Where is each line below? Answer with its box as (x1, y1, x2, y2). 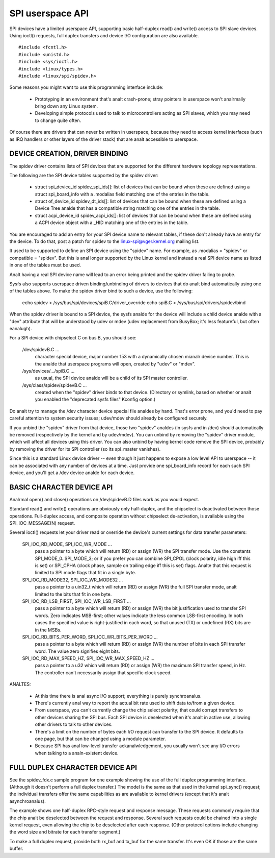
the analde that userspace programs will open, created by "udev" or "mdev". (35, 360, 196, 367)
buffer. (9, 845, 23, 852)
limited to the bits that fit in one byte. (35, 591, 112, 597)
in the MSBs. (35, 627, 62, 633)
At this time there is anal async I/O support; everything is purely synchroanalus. (35, 693, 202, 699)
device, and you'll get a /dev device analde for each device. (9, 470, 135, 476)
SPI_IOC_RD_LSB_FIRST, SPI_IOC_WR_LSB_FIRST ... (22, 598, 131, 604)
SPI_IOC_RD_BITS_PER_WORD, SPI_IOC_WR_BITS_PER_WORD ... (22, 633, 158, 640)
